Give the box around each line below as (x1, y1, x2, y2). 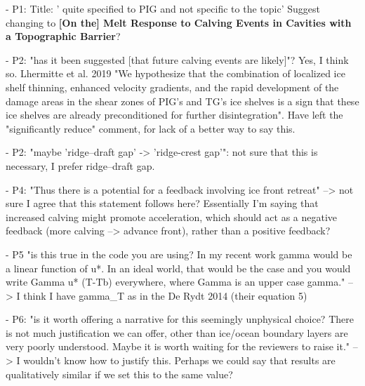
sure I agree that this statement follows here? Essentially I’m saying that (6, 196, 319, 211)
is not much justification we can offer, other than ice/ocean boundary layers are (6, 325, 348, 340)
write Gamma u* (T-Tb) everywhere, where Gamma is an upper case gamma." (6, 274, 345, 289)
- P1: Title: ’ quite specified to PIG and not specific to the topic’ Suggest (6, 1, 320, 15)
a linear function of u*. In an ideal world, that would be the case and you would (6, 260, 351, 275)
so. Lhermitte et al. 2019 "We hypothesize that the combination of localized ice (6, 66, 345, 81)
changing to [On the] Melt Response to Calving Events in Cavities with (6, 15, 352, 29)
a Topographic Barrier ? (6, 29, 121, 44)
